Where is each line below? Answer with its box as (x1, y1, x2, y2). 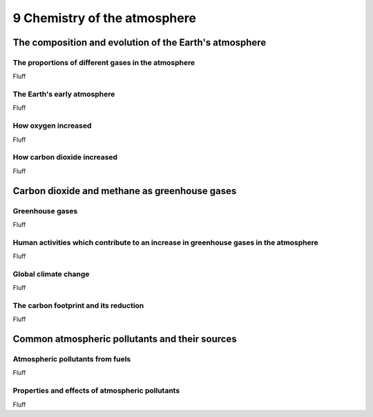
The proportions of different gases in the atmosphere (12, 57, 195, 67)
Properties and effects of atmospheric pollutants (12, 386, 180, 396)
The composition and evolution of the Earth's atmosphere (12, 37, 267, 48)
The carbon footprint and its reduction (12, 300, 144, 310)
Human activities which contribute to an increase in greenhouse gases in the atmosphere (12, 237, 318, 247)
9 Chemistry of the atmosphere (12, 10, 197, 26)
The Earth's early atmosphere (12, 90, 115, 99)
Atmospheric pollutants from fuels (12, 354, 131, 364)
